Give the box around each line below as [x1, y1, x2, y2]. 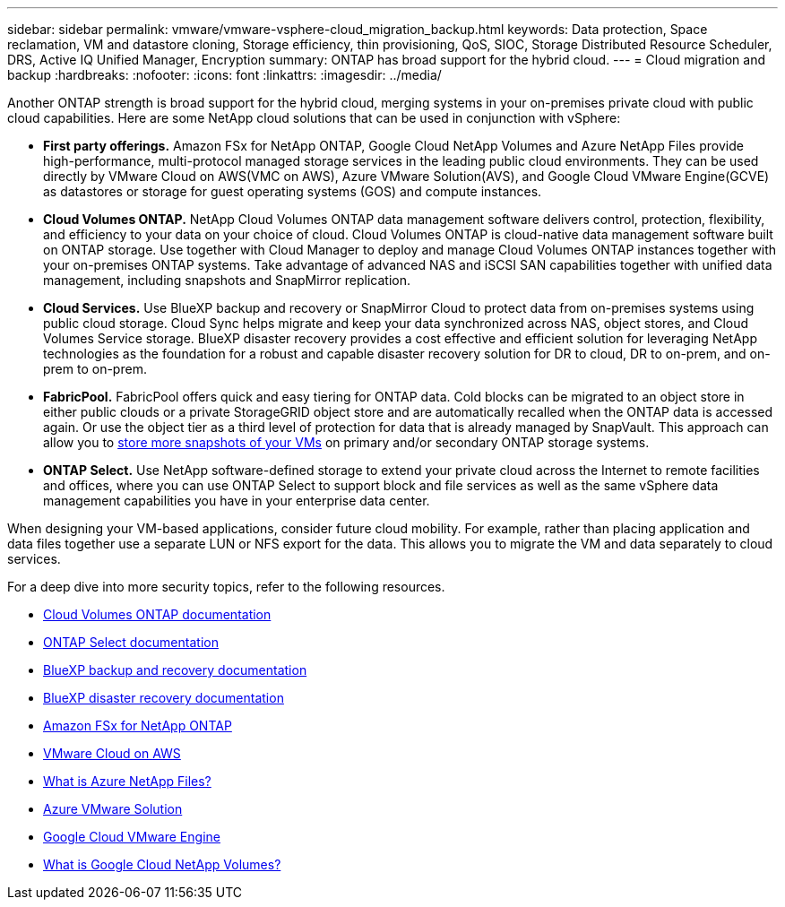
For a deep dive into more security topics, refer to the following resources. [7, 579, 445, 594]
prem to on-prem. [43, 361, 147, 376]
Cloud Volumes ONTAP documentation [43, 607, 272, 622]
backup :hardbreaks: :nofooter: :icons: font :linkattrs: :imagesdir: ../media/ [7, 67, 442, 82]
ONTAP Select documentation [43, 635, 219, 650]
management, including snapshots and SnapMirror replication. [43, 272, 410, 288]
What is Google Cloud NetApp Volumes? [43, 857, 281, 872]
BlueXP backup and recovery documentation [43, 662, 307, 678]
